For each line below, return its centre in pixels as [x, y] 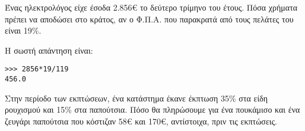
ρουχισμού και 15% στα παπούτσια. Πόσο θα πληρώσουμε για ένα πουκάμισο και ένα [152, 109]
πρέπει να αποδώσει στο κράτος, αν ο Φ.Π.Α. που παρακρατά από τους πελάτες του [149, 19]
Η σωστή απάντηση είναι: [49, 50]
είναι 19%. [23, 30]
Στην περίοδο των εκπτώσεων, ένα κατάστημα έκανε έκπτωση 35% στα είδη [136, 98]
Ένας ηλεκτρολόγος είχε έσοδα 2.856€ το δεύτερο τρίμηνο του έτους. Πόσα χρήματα [151, 7]
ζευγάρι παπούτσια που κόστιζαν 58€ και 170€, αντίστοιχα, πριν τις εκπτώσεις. [141, 121]
